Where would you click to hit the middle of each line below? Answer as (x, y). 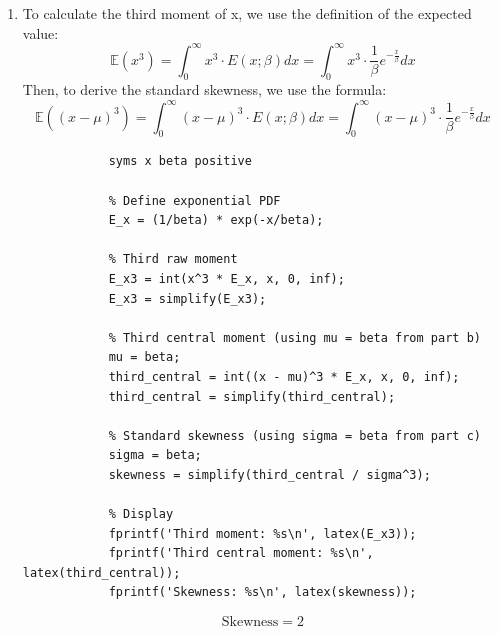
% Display (141, 514)
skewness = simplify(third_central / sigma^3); (269, 474)
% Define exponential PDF (194, 200)
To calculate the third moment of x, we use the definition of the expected (247, 13)
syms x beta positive (180, 161)
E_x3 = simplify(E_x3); (187, 298)
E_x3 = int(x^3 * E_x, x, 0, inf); (226, 278)
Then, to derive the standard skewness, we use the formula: (204, 89)
